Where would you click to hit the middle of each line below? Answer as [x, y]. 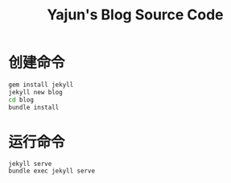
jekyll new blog [35, 92]
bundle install [34, 107]
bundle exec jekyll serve [52, 171]
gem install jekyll [41, 85]
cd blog [21, 100]
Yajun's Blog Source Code [135, 15]
